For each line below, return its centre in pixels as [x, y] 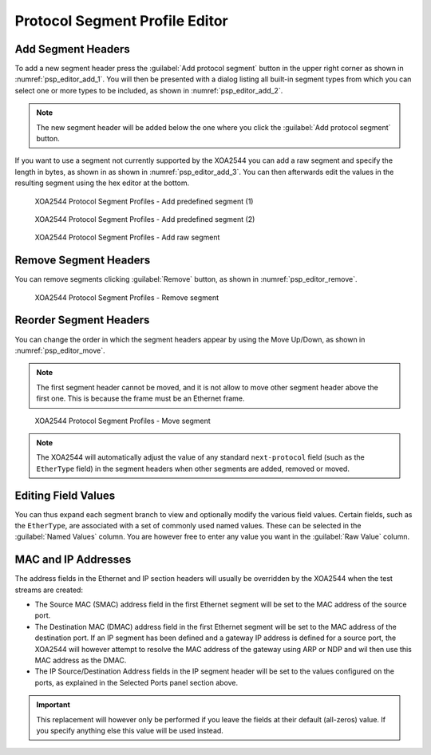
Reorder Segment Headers [82, 320]
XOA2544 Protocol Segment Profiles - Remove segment [127, 297]
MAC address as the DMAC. [81, 660]
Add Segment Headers [73, 49]
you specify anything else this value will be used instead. [130, 730]
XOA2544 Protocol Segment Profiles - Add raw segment [127, 237]
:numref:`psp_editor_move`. [60, 350]
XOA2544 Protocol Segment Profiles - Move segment [123, 421]
